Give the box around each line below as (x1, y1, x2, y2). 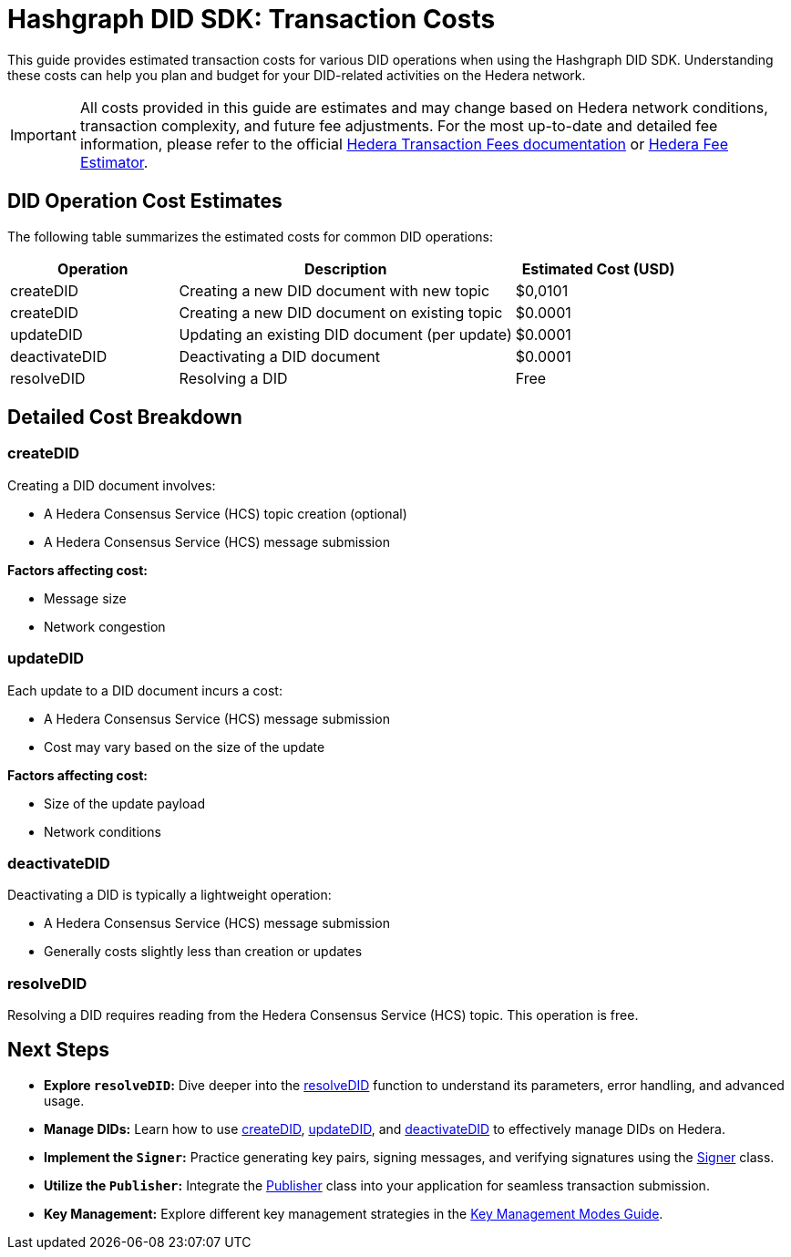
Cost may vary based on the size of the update (44, 738, 325, 755)
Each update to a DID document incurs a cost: (7, 682, 282, 698)
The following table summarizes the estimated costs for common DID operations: (7, 228, 493, 244)
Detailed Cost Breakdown (7, 406, 242, 429)
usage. (44, 1092, 85, 1108)
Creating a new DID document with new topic (179, 281, 490, 300)
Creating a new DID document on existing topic (179, 303, 503, 322)
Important (10, 125, 77, 144)
